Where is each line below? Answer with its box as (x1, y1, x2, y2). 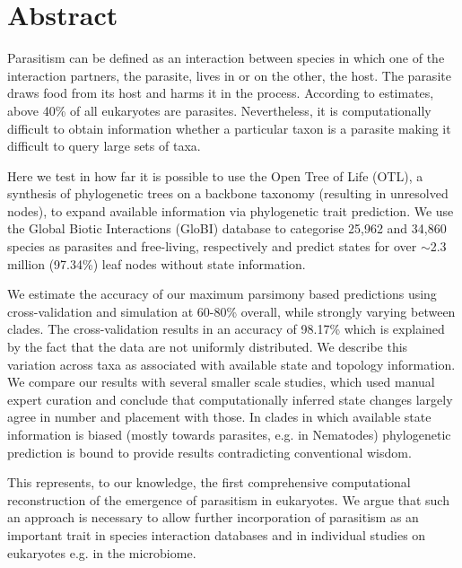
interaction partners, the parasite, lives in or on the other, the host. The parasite (7, 66, 451, 84)
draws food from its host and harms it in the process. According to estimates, (7, 83, 434, 102)
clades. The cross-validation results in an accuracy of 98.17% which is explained (7, 319, 445, 338)
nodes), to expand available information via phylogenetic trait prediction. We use (7, 201, 454, 220)
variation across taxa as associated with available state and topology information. (7, 354, 456, 373)
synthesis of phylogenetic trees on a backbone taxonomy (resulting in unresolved (7, 184, 449, 203)
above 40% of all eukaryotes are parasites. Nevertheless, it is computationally (7, 100, 431, 119)
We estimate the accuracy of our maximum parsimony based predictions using (7, 284, 437, 303)
